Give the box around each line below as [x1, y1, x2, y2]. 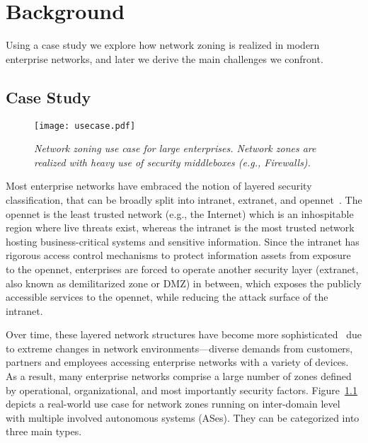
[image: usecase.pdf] [34, 120, 136, 131]
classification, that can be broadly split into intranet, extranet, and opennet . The [6, 192, 362, 207]
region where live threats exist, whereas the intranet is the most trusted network [6, 220, 355, 235]
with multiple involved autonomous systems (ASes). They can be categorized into [6, 410, 360, 425]
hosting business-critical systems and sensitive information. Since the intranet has [6, 234, 360, 248]
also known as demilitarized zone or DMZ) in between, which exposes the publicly [6, 275, 362, 290]
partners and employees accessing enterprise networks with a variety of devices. [6, 355, 349, 369]
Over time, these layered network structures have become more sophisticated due [6, 327, 362, 342]
